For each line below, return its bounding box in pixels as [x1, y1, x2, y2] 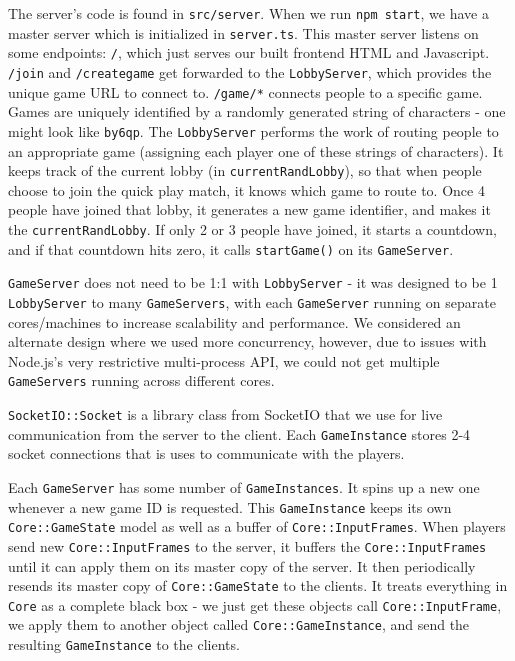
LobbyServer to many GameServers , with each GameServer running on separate [8, 291, 496, 312]
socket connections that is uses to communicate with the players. [8, 443, 405, 464]
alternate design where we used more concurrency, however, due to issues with [8, 331, 487, 352]
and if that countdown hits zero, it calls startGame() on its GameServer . [8, 238, 454, 259]
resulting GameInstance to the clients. [8, 634, 240, 655]
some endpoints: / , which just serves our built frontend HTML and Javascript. [8, 42, 490, 63]
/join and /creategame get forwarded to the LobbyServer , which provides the [8, 61, 492, 82]
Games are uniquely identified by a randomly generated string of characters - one [8, 101, 506, 122]
